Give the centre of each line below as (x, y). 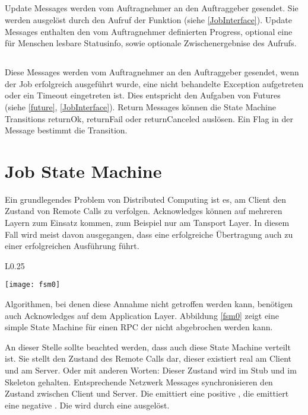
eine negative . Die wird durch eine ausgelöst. (87, 405)
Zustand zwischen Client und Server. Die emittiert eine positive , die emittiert (147, 393)
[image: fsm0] (33, 285)
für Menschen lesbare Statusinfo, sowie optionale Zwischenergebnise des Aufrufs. (151, 43)
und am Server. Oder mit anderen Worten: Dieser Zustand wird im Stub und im (151, 370)
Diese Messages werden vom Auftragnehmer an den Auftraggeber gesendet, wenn (152, 72)
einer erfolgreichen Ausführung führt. (72, 246)
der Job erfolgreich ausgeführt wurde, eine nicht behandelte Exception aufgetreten (154, 83)
